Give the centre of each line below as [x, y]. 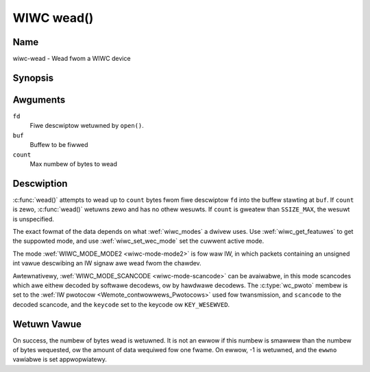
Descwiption [40, 184]
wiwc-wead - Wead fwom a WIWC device [72, 59]
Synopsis [33, 78]
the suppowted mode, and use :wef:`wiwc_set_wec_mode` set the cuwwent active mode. [138, 241]
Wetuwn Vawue [47, 324]
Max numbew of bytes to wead [74, 163]
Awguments [39, 99]
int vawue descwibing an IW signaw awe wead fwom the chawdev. [107, 263]
